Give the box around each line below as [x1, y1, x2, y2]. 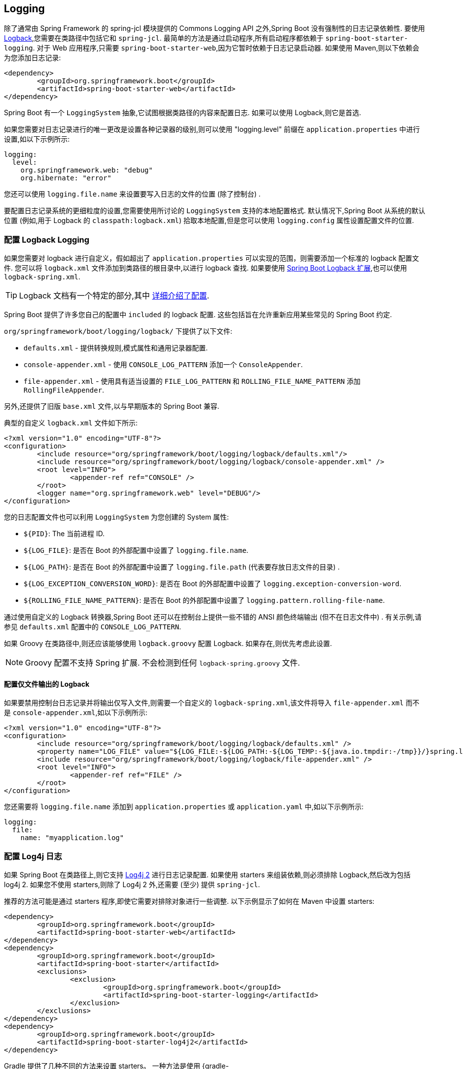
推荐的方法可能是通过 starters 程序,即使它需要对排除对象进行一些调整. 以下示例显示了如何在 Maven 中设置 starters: [4, 897, 375, 906]
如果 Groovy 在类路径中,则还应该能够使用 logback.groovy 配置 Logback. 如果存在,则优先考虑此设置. [4, 639, 332, 648]
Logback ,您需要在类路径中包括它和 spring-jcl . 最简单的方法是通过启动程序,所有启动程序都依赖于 [4, 34, 324, 43]
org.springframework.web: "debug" [20, 166, 153, 174]
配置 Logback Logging [4, 234, 90, 245]
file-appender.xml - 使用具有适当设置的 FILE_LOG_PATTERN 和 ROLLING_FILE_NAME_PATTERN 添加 [24, 377, 360, 386]
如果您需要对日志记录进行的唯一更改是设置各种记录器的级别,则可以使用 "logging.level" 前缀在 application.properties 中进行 [4, 125, 420, 134]
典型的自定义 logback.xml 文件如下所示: [4, 419, 138, 427]
